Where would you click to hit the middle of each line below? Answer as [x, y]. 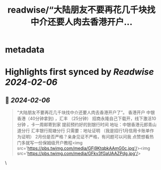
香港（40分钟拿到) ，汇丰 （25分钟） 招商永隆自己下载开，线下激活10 [86, 119]
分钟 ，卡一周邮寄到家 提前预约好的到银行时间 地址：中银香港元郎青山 [87, 125]
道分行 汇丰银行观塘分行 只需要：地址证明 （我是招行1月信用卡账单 [83, 131]
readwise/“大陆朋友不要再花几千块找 [81, 10]
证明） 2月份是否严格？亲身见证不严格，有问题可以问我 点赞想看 [85, 137]
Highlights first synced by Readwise [80, 72]
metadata [25, 50]
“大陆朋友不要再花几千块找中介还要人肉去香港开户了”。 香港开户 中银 [86, 113]
